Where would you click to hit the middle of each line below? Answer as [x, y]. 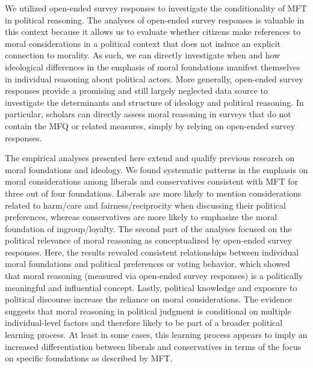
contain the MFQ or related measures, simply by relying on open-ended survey [150, 125]
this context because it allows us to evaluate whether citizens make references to [153, 32]
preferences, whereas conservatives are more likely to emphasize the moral [141, 217]
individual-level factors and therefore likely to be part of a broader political [144, 323]
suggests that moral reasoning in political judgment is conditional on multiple [148, 311]
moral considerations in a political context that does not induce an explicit [143, 43]
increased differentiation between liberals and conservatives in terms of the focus [153, 346]
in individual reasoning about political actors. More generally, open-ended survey [154, 78]
